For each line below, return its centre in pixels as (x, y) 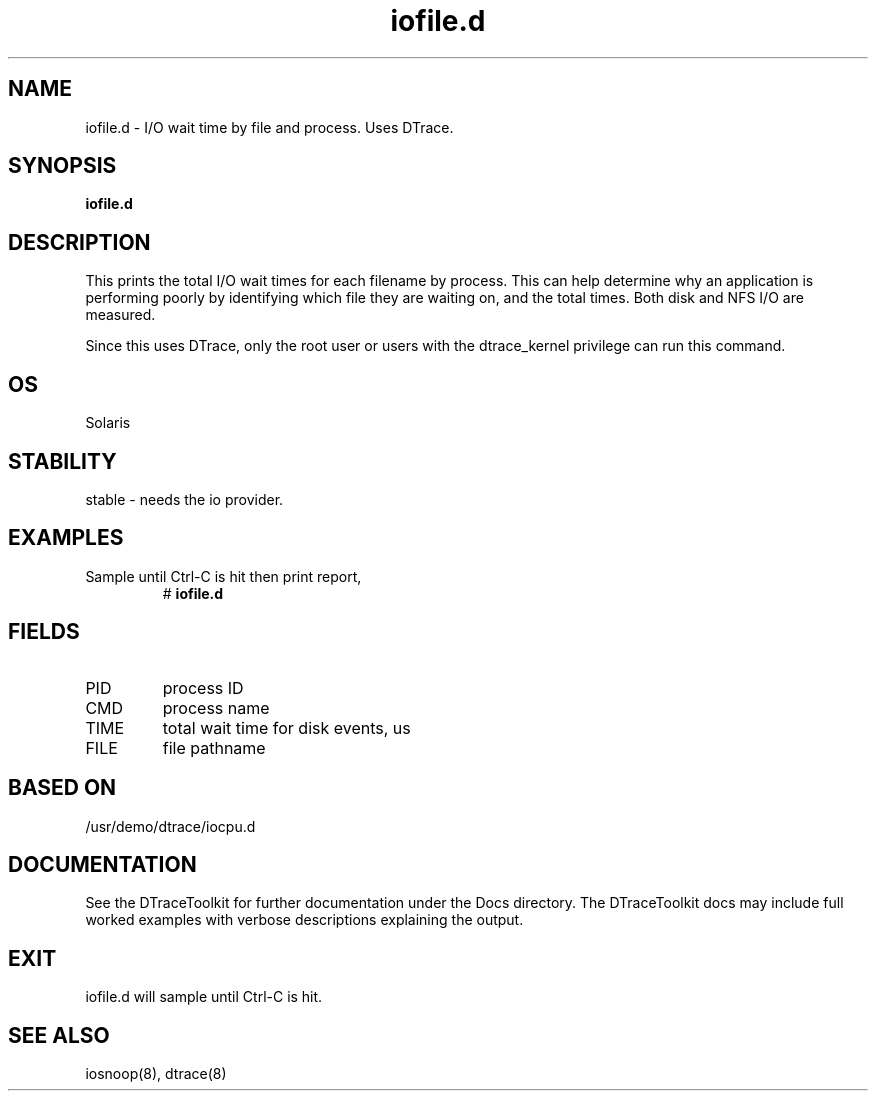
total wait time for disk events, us (286, 727)
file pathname (214, 747)
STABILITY (62, 461)
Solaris (108, 423)
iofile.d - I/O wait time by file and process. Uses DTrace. (269, 127)
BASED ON (62, 788)
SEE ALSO (59, 1035)
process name (216, 707)
